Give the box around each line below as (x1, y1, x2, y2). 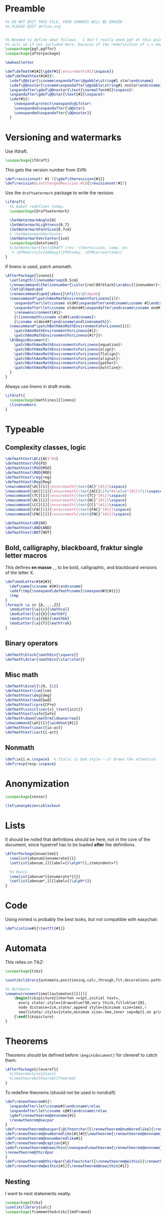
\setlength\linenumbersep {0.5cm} (9, 278, 79, 283)
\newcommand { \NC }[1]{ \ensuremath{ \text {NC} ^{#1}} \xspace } (5, 498, 127, 503)
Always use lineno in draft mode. (5, 383, 72, 389)
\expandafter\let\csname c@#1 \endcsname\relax (9, 1108, 107, 1113)
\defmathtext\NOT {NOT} (5, 530, 52, 535)
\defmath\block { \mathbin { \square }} (5, 652, 79, 657)
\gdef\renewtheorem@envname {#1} (9, 1113, 77, 1118)
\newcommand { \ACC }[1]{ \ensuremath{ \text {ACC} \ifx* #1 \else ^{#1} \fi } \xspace (5, 489, 163, 494)
